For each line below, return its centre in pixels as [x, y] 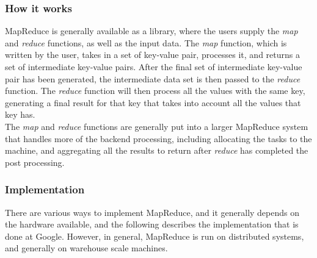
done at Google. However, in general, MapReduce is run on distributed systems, [155, 236]
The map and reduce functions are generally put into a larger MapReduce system [157, 126]
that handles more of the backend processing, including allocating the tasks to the [158, 138]
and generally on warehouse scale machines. [86, 248]
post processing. [35, 162]
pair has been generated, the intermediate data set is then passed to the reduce [153, 78]
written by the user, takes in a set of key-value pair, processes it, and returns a [152, 55]
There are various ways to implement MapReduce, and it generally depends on [152, 212]
